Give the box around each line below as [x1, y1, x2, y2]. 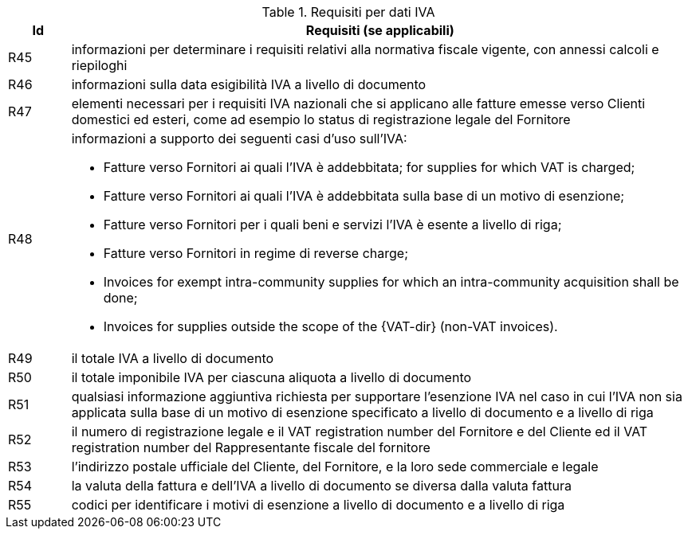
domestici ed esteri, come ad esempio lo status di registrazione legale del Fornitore [71, 111, 571, 127]
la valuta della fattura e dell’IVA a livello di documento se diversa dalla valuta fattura [71, 478, 572, 494]
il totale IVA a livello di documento [71, 350, 274, 366]
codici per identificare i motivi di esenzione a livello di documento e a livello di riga [71, 497, 565, 513]
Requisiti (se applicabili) [305, 22, 454, 38]
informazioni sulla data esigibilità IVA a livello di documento [71, 76, 427, 92]
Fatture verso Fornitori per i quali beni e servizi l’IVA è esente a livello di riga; [103, 217, 562, 232]
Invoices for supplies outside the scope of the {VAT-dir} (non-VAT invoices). [103, 318, 558, 334]
